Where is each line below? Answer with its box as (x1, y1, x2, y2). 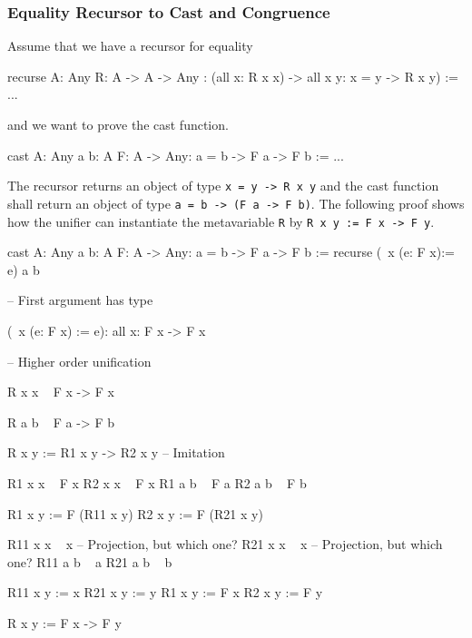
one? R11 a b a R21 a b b (7, 552, 172, 571)
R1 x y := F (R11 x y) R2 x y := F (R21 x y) (7, 504, 263, 523)
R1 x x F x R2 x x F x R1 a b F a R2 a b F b (7, 473, 307, 492)
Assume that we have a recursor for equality (7, 36, 253, 55)
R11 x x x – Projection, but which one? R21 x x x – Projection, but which (7, 535, 443, 554)
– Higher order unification (7, 351, 152, 370)
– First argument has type (7, 290, 153, 309)
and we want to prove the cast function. (7, 115, 229, 133)
